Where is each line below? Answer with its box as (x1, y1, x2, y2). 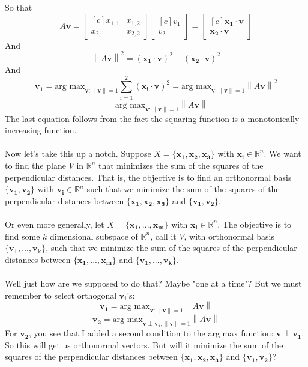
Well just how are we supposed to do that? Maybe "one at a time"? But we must (5, 276, 302, 289)
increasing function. (5, 124, 77, 136)
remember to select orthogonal (5, 288, 117, 301)
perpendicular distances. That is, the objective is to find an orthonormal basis (5, 171, 292, 183)
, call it (150, 229, 177, 242)
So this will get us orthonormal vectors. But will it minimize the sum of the (5, 338, 283, 351)
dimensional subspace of (50, 229, 138, 242)
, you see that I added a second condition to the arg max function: (29, 327, 274, 339)
